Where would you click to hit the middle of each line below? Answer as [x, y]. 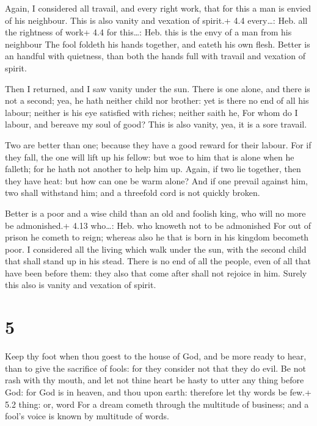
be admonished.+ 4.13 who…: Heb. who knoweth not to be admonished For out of [158, 225]
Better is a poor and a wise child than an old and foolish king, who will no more [155, 213]
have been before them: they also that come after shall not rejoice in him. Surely [156, 273]
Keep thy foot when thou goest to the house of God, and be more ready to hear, [156, 356]
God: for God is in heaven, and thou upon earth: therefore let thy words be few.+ [158, 392]
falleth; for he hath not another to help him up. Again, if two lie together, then [153, 169]
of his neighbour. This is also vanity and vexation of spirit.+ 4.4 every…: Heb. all [156, 20]
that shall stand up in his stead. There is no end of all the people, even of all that [158, 261]
